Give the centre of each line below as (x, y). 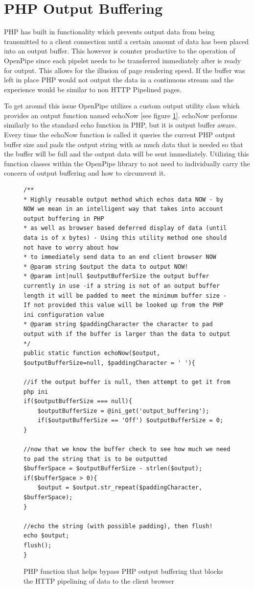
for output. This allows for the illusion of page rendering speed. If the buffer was (125, 70)
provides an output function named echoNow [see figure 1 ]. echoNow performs (121, 115)
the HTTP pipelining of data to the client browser (99, 580)
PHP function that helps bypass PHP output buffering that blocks (123, 571)
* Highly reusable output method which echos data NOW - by (124, 199)
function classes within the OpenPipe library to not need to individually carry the (127, 163)
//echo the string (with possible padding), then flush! (118, 526)
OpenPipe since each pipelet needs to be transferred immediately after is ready (123, 60)
